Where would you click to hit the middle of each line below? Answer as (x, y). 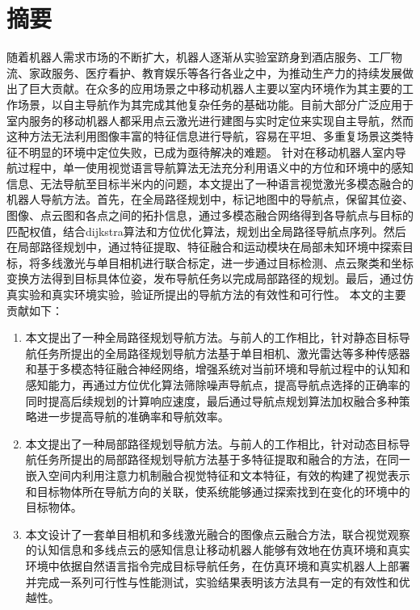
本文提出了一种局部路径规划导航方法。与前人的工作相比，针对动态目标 (212, 443)
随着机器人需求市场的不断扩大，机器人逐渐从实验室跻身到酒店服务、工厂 (199, 57)
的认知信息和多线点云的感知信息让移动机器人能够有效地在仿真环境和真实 (218, 550)
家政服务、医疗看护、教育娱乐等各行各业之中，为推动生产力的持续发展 (215, 72)
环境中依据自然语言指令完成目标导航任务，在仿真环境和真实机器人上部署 (218, 565)
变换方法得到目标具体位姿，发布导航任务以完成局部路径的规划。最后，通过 (204, 278)
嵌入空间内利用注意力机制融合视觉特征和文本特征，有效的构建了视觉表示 (218, 475)
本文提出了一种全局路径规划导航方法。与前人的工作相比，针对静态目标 (212, 337)
